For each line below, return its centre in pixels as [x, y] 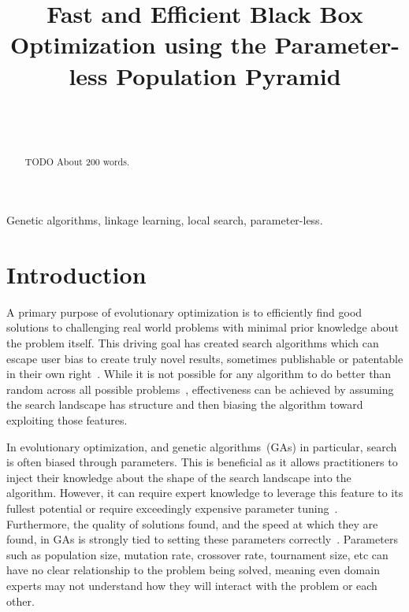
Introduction [76, 274]
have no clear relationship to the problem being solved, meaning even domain [193, 570]
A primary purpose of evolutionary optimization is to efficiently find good [184, 312]
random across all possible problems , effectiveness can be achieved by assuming [200, 389]
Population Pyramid [229, 75]
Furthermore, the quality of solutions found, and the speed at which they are [192, 523]
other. [20, 601]
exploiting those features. [67, 420]
